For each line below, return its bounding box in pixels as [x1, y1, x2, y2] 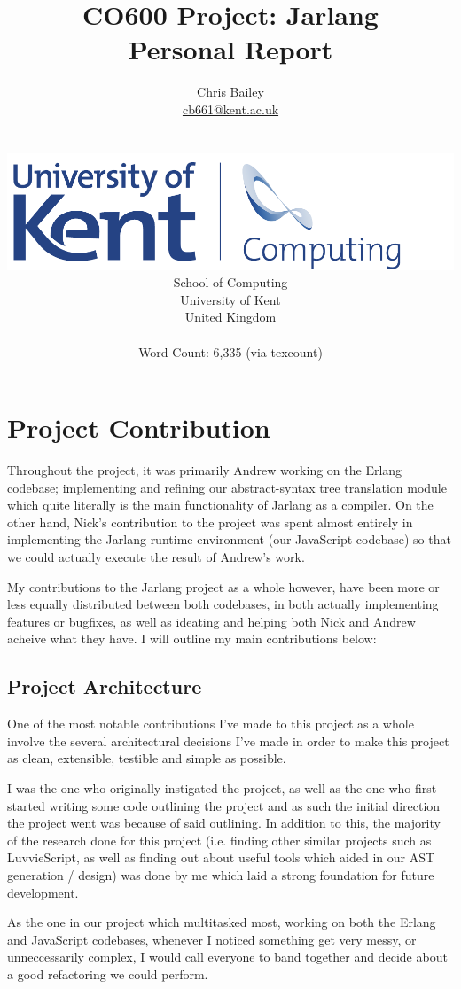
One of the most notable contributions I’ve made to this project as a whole [7, 714, 414, 733]
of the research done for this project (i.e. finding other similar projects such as [7, 830, 432, 849]
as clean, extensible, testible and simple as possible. [7, 749, 286, 767]
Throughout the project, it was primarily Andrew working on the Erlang [7, 461, 402, 479]
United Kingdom [184, 308, 277, 326]
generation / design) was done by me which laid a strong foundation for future [7, 865, 434, 884]
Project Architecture [7, 673, 202, 700]
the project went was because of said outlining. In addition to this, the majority [7, 814, 441, 832]
